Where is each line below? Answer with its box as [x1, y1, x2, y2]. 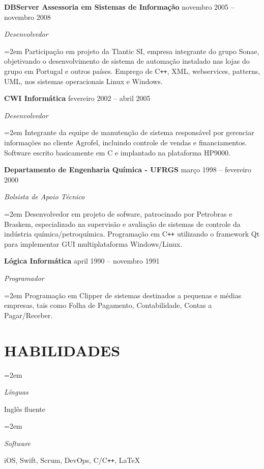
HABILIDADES [4, 340, 121, 360]
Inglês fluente [4, 403, 45, 414]
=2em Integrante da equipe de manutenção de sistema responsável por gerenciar [4, 127, 254, 138]
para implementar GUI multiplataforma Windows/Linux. [4, 238, 183, 249]
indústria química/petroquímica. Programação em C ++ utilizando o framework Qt [4, 228, 260, 239]
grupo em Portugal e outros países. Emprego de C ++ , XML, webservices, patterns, [4, 65, 260, 76]
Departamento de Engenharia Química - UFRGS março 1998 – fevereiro [4, 164, 251, 175]
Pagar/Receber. [4, 309, 53, 320]
